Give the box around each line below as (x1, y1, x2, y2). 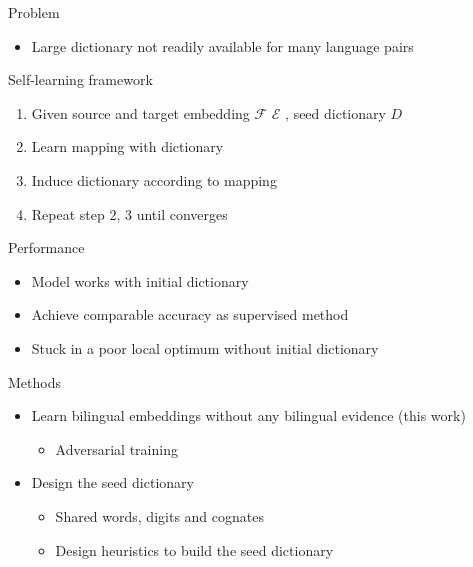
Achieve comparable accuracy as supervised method (31, 304, 349, 325)
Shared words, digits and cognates (55, 505, 264, 526)
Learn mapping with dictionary (31, 136, 224, 157)
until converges (136, 203, 228, 224)
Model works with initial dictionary (31, 270, 249, 291)
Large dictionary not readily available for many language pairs (31, 35, 414, 56)
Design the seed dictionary (31, 472, 194, 493)
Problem (8, 2, 60, 22)
